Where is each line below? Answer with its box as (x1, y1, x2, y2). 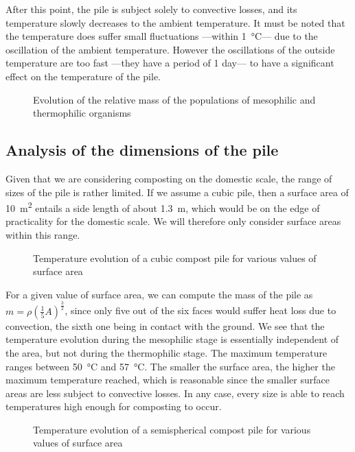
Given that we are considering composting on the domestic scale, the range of (5, 171, 332, 185)
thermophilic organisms (33, 106, 131, 120)
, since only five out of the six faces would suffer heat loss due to (65, 303, 336, 318)
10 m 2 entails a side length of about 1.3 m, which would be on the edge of (5, 199, 320, 215)
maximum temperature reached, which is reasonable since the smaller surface (5, 372, 330, 387)
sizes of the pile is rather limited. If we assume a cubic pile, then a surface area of (5, 185, 349, 199)
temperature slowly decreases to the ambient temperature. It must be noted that (5, 15, 345, 29)
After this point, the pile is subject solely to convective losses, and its (5, 2, 297, 16)
